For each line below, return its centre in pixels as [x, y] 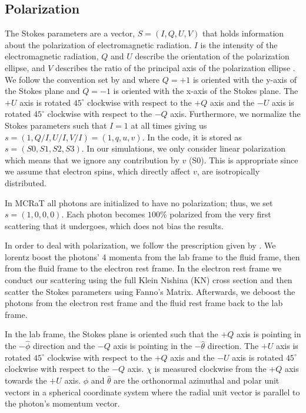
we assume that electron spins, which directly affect [98, 171]
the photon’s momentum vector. [62, 403]
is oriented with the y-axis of [245, 79]
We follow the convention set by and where [82, 79]
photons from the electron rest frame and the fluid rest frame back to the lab [144, 303]
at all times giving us [169, 125]
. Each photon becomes [103, 214]
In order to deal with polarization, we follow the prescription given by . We [140, 245]
